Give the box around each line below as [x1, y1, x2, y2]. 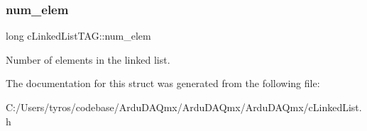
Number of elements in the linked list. [6, 52, 170, 67]
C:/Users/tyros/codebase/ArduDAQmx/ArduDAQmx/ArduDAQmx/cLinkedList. [6, 100, 362, 114]
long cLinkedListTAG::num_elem [6, 28, 151, 43]
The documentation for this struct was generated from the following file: [6, 76, 320, 91]
